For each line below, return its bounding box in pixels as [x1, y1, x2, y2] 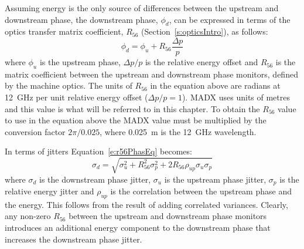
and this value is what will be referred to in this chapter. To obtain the [5, 102, 260, 115]
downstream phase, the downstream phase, [5, 13, 158, 25]
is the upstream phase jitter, [164, 173, 267, 185]
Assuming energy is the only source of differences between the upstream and [5, 2, 279, 14]
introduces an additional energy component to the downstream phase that [5, 221, 271, 233]
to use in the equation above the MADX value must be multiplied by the [5, 114, 267, 126]
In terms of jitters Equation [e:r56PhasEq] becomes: [5, 145, 192, 157]
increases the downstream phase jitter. [5, 233, 142, 245]
